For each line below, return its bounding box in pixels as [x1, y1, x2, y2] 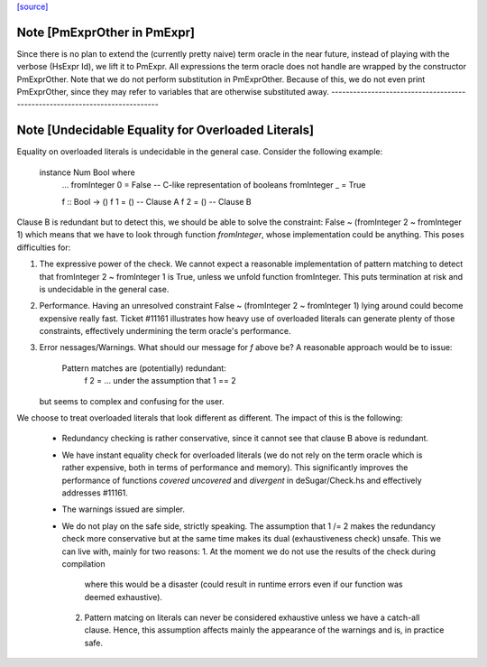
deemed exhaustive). [84, 591, 162, 602]
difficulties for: [16, 242, 71, 253]
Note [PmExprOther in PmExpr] [16, 24, 196, 40]
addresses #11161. [61, 487, 128, 498]
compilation [61, 558, 106, 569]
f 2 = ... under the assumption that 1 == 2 [84, 375, 236, 386]
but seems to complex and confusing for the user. [39, 395, 225, 406]
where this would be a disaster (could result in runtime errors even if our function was [84, 579, 403, 590]
